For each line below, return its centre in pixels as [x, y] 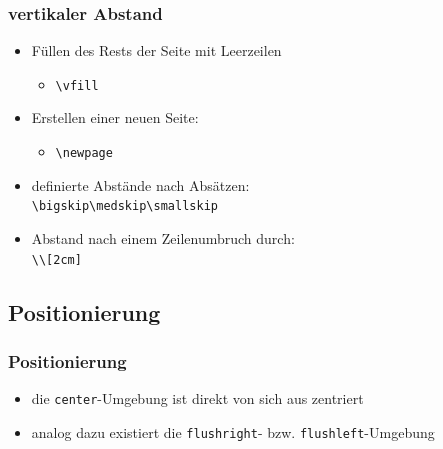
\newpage [84, 153]
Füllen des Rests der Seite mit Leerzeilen [156, 50]
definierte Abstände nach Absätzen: [140, 184]
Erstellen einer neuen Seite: [115, 117]
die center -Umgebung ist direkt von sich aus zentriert [197, 398]
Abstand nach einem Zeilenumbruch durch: [163, 237]
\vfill [77, 85]
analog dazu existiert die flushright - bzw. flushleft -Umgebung [233, 431]
